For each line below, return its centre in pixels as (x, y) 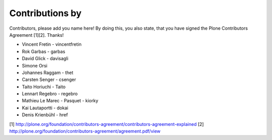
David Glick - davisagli (45, 58)
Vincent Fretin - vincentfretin (52, 44)
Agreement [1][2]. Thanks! (37, 35)
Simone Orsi (35, 65)
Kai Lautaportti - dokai (45, 108)
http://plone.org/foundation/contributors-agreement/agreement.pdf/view (85, 131)
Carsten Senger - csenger (49, 80)
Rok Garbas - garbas (44, 51)
